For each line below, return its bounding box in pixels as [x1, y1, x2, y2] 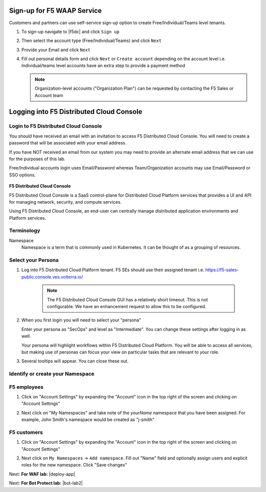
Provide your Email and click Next [21, 47, 91, 53]
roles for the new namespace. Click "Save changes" [21, 462, 128, 468]
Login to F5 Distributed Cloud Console [9, 123, 102, 130]
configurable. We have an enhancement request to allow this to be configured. [47, 303, 206, 309]
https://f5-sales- [205, 267, 239, 273]
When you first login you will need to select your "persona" [21, 317, 141, 323]
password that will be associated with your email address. [9, 140, 127, 146]
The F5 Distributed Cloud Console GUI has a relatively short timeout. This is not [47, 296, 208, 303]
